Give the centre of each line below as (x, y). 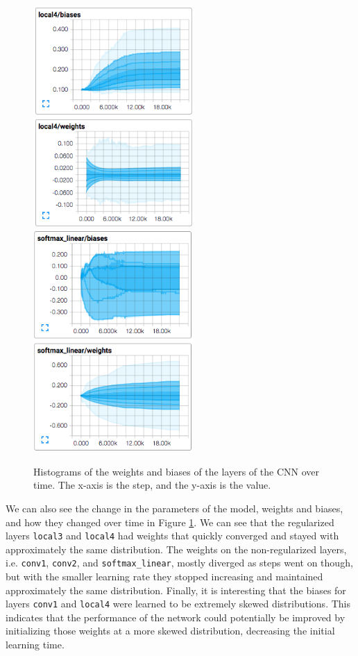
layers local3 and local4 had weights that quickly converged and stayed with (172, 536)
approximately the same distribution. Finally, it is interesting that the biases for (176, 590)
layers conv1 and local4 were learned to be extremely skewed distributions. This (178, 604)
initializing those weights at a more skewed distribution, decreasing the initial (170, 631)
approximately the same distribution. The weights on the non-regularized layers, (176, 549)
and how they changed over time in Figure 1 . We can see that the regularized (170, 522)
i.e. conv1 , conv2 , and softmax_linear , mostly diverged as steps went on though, (179, 563)
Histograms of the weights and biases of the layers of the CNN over (176, 471)
